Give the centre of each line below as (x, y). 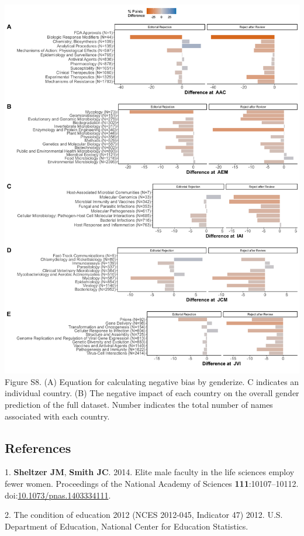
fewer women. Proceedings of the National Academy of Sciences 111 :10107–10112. (152, 483)
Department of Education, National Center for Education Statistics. (127, 526)
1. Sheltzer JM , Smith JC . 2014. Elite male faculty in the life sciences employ (150, 472)
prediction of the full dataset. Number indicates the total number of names (139, 404)
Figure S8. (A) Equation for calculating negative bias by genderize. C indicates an (152, 381)
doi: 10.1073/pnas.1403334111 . (58, 495)
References (38, 447)
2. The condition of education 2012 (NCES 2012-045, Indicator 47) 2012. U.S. (144, 515)
